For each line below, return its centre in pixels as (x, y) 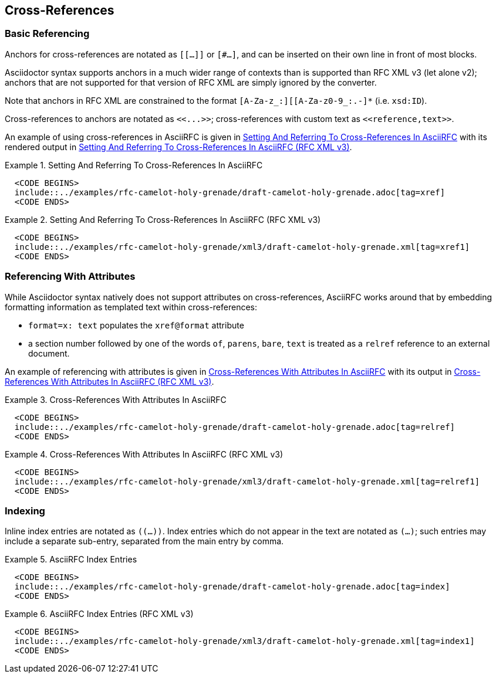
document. (49, 353)
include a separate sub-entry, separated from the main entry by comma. (144, 541)
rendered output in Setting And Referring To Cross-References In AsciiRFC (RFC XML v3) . (178, 147)
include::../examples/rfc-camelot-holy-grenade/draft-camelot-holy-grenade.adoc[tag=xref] (230, 192)
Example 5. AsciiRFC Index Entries (71, 560)
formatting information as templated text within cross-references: (131, 307)
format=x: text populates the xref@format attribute (136, 325)
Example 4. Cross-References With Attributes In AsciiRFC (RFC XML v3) (144, 454)
